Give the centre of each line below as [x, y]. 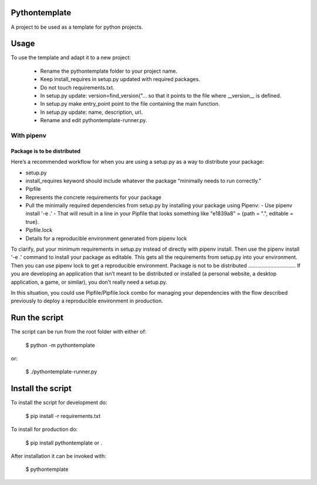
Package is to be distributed [46, 151]
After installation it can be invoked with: [58, 456]
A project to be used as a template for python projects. [77, 27]
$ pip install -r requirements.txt [63, 416]
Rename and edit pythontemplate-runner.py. [94, 120]
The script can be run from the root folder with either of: [79, 332]
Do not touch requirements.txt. [77, 87]
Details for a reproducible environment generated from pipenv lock [106, 238]
